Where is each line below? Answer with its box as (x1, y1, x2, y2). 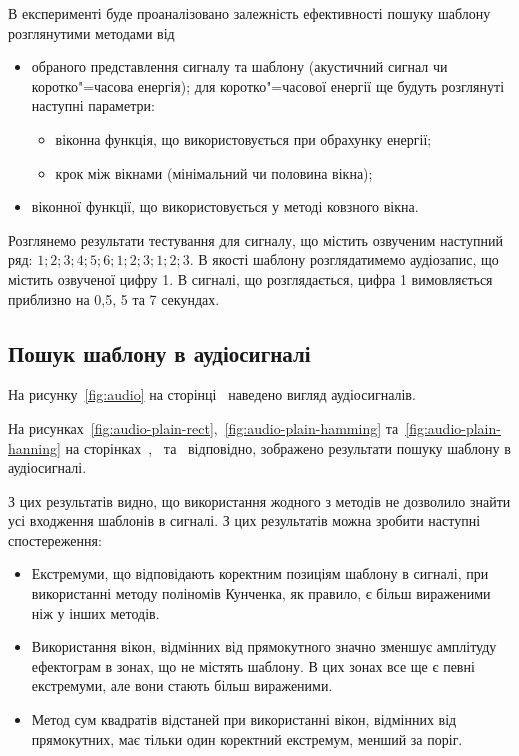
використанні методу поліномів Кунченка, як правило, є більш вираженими (31, 583, 491, 604)
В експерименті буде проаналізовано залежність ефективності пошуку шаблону (8, 3, 491, 23)
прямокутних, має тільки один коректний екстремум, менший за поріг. (31, 728, 463, 749)
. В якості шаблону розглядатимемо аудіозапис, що (189, 249, 499, 270)
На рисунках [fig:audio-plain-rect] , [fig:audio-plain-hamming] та (8, 417, 399, 438)
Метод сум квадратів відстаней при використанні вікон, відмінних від (31, 709, 457, 730)
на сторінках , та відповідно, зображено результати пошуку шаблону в (65, 437, 511, 458)
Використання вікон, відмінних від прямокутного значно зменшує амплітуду (31, 636, 497, 657)
